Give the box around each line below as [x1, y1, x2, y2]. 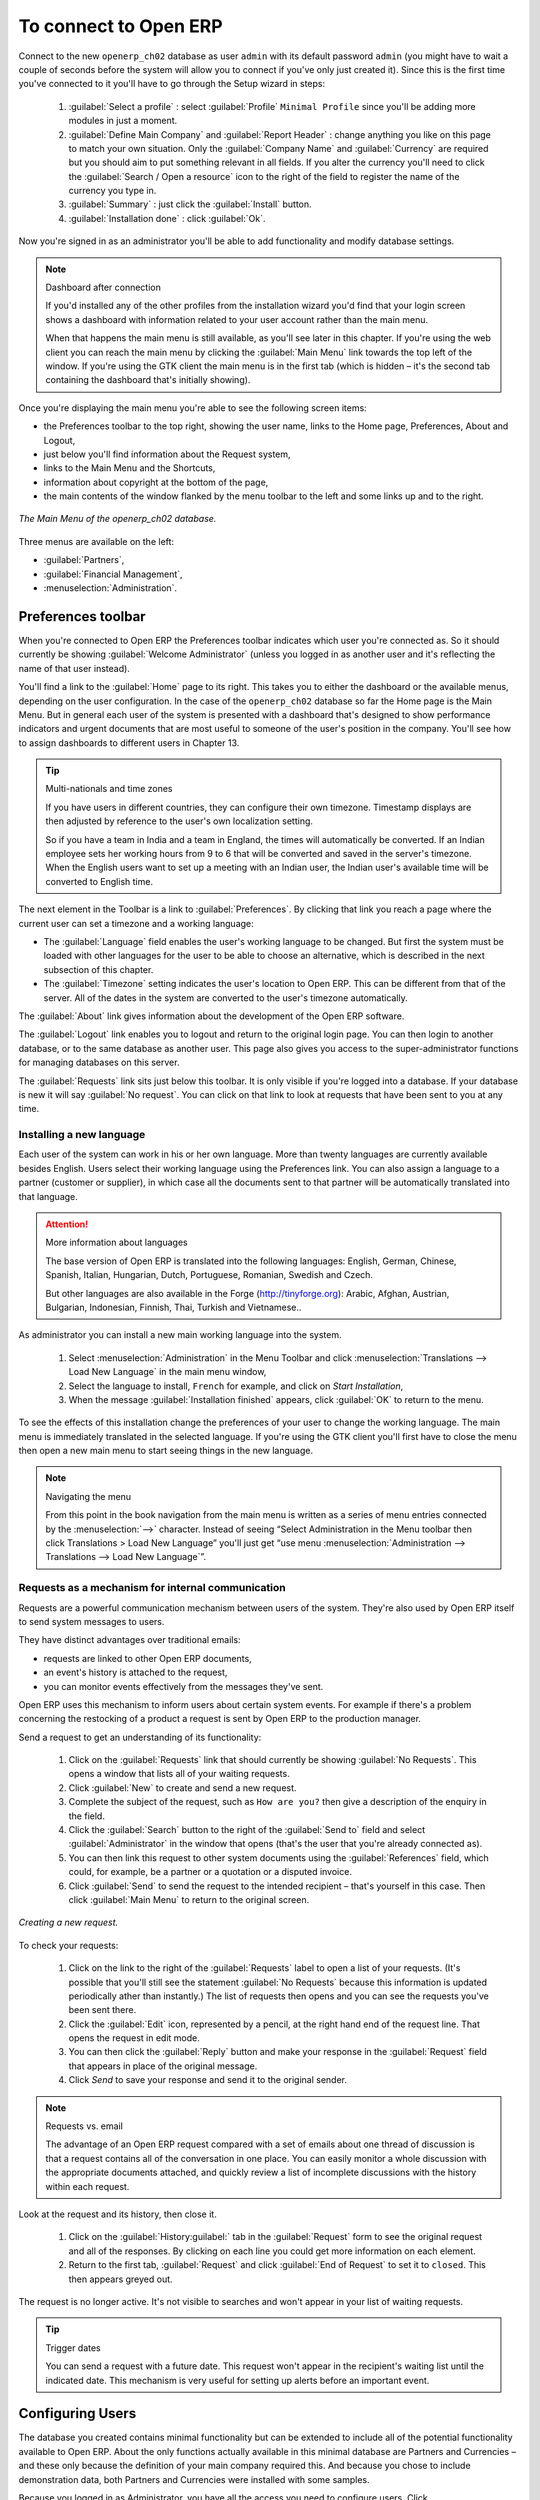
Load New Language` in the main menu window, [68, 1366, 267, 1378]
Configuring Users [18, 2405, 137, 2422]
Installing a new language [18, 1128, 146, 1142]
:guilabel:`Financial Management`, [43, 568, 184, 580]
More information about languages [45, 1236, 189, 1249]
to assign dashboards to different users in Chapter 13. [18, 736, 240, 749]
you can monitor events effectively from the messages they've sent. [43, 1680, 324, 1692]
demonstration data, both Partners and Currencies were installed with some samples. [18, 2473, 370, 2485]
